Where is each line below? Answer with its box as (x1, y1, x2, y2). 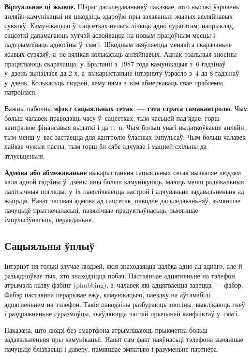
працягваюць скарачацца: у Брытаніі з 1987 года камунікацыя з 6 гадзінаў (4, 58, 226, 68)
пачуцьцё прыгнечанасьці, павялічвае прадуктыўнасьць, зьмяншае (4, 205, 198, 215)
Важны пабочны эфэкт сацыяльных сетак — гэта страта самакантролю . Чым (4, 103, 248, 113)
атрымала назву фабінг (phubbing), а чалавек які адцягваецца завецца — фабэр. (4, 280, 243, 290)
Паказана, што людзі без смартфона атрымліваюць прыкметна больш (4, 325, 208, 335)
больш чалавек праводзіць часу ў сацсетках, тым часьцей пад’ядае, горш (4, 113, 220, 123)
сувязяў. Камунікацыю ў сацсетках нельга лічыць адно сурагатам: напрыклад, (4, 20, 235, 31)
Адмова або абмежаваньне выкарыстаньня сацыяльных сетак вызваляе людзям (4, 167, 241, 177)
